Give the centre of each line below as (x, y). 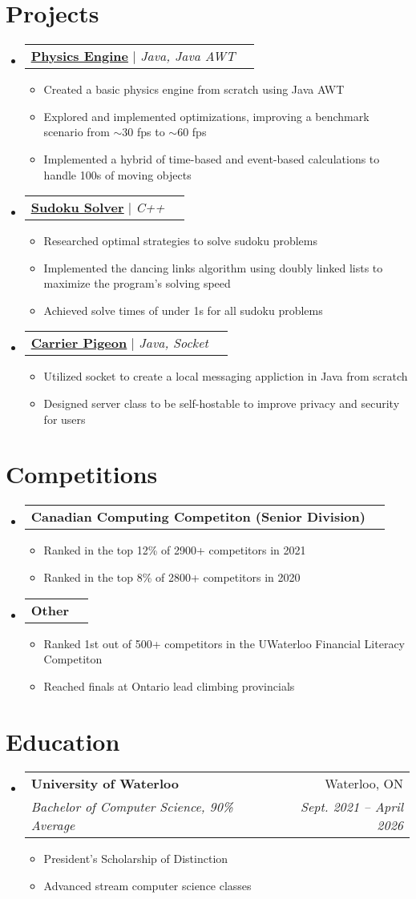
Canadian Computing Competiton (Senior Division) (198, 517)
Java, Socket (174, 343)
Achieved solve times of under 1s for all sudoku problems (183, 310)
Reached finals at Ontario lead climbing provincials (169, 685)
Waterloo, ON (364, 784)
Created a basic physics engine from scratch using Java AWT (194, 89)
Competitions (82, 474)
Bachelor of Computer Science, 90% (132, 807)
